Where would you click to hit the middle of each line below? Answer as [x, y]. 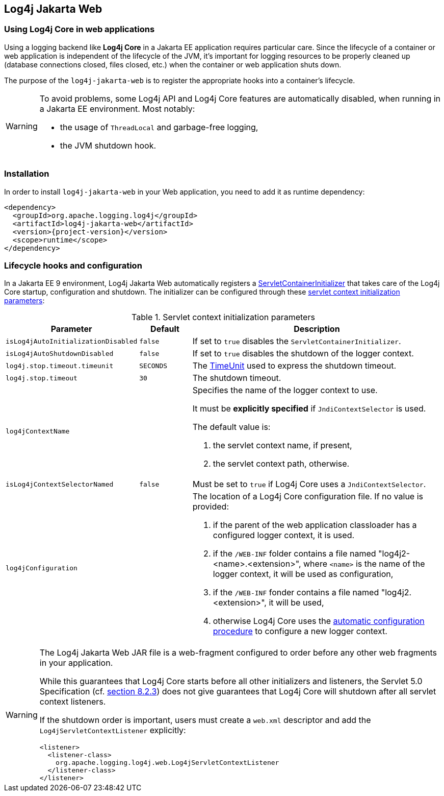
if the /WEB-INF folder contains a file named [294, 554]
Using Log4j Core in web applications [80, 29]
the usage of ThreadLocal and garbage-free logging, [159, 127]
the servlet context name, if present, [282, 445]
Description [317, 329]
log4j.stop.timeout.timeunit [60, 366]
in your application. [76, 663]
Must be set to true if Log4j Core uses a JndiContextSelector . [309, 484]
